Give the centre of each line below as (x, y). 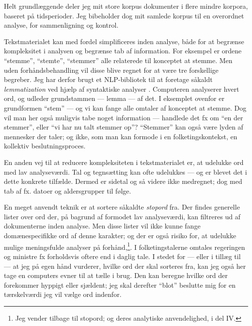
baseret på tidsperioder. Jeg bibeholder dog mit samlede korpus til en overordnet (124, 15)
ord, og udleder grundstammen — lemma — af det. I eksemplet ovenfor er (114, 98)
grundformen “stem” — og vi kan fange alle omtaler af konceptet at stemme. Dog (125, 107)
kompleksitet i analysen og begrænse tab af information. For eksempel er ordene (123, 51)
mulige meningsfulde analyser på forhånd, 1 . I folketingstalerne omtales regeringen (125, 246)
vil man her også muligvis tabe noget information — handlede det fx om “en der (124, 117)
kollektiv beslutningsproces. (45, 146)
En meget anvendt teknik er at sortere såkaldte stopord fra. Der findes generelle (122, 207)
